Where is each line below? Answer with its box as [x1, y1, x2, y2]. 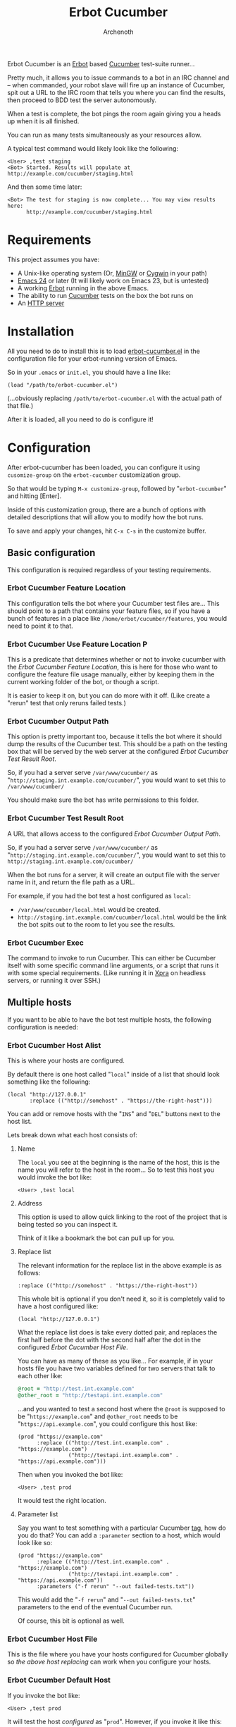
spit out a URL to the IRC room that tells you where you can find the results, [7, 88, 226, 97]
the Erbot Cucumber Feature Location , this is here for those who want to [7, 663, 218, 671]
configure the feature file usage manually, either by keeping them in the [7, 670, 215, 679]
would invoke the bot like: [17, 1173, 92, 1182]
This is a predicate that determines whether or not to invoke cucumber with [7, 655, 226, 664]
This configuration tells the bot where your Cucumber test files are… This [7, 599, 220, 607]
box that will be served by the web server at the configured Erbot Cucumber [7, 748, 229, 756]
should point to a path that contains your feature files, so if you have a [7, 607, 211, 615]
